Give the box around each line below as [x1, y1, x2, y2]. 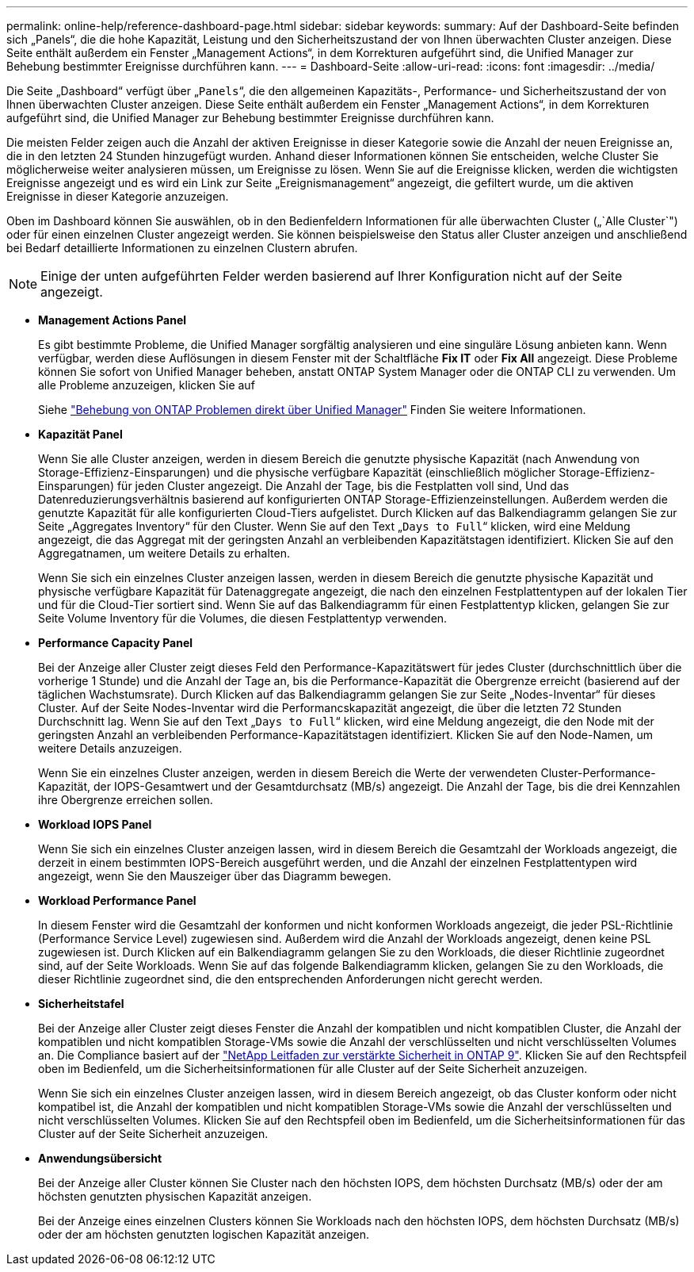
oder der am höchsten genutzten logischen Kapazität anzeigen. [38, 1228, 369, 1241]
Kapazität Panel [38, 427, 123, 441]
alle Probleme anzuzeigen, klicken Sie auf [38, 378, 255, 392]
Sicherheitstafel [38, 997, 124, 1010]
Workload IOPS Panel [38, 818, 152, 831]
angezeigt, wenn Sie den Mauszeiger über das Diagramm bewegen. [38, 869, 391, 883]
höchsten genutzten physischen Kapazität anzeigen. [38, 1190, 312, 1203]
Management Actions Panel [38, 313, 187, 327]
